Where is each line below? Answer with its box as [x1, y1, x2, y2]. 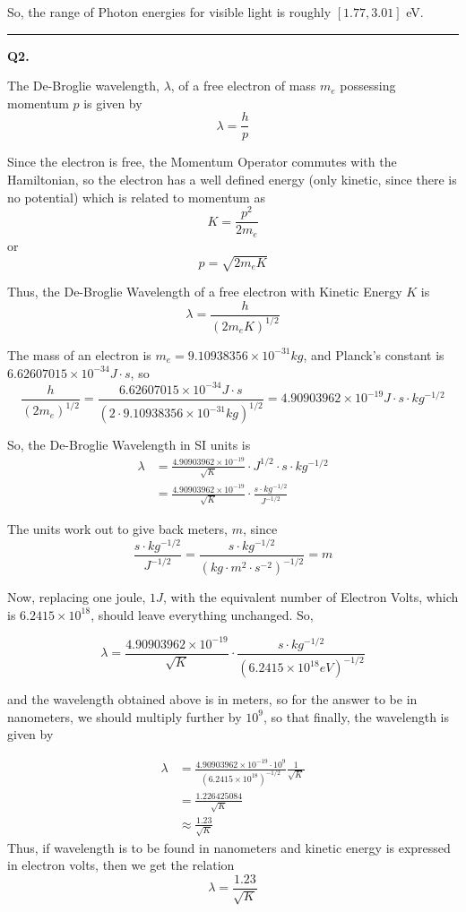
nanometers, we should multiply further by [7, 707, 242, 726]
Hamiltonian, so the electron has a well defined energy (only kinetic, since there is [7, 170, 457, 189]
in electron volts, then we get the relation [7, 856, 235, 874]
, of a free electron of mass [170, 76, 316, 95]
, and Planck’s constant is [303, 345, 444, 364]
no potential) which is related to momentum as [7, 187, 265, 206]
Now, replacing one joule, [7, 588, 146, 607]
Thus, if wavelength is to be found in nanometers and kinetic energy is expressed [7, 838, 451, 856]
